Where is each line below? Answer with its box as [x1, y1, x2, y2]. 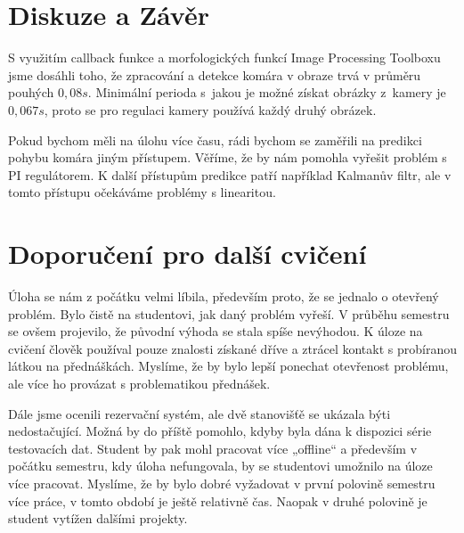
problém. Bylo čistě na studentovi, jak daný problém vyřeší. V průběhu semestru [8, 304, 450, 323]
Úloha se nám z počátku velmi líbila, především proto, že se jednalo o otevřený [8, 287, 439, 305]
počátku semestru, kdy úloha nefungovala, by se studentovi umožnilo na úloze [8, 456, 433, 475]
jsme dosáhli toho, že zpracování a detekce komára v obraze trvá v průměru [8, 65, 421, 84]
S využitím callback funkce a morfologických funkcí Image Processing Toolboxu [8, 48, 441, 67]
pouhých [8, 83, 54, 102]
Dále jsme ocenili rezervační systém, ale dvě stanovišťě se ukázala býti [8, 404, 391, 422]
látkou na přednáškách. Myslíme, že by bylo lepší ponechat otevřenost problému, [8, 357, 449, 375]
